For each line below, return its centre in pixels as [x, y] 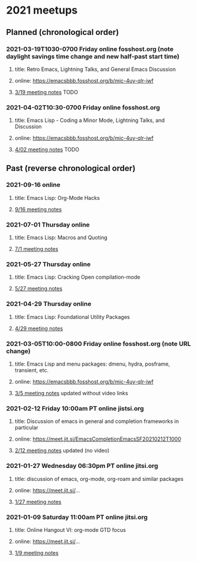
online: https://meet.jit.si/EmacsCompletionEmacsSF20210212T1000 [98, 439]
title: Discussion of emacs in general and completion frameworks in [97, 421]
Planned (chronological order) [63, 32]
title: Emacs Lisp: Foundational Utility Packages [72, 316]
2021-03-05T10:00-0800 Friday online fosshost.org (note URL [98, 344]
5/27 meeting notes [38, 289]
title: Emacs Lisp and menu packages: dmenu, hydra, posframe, [92, 364]
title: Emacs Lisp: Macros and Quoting [61, 238]
